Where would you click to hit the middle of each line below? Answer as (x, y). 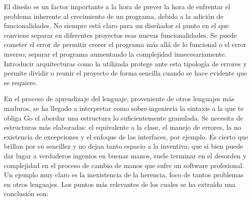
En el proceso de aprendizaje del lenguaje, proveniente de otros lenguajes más (119, 99)
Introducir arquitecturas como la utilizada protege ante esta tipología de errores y (126, 63)
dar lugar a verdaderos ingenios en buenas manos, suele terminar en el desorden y (125, 155)
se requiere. (21, 82)
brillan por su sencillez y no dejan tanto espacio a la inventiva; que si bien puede (124, 146)
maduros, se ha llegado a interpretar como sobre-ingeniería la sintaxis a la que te (124, 108)
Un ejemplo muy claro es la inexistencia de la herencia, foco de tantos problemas (124, 175)
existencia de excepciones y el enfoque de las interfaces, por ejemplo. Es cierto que (126, 136)
